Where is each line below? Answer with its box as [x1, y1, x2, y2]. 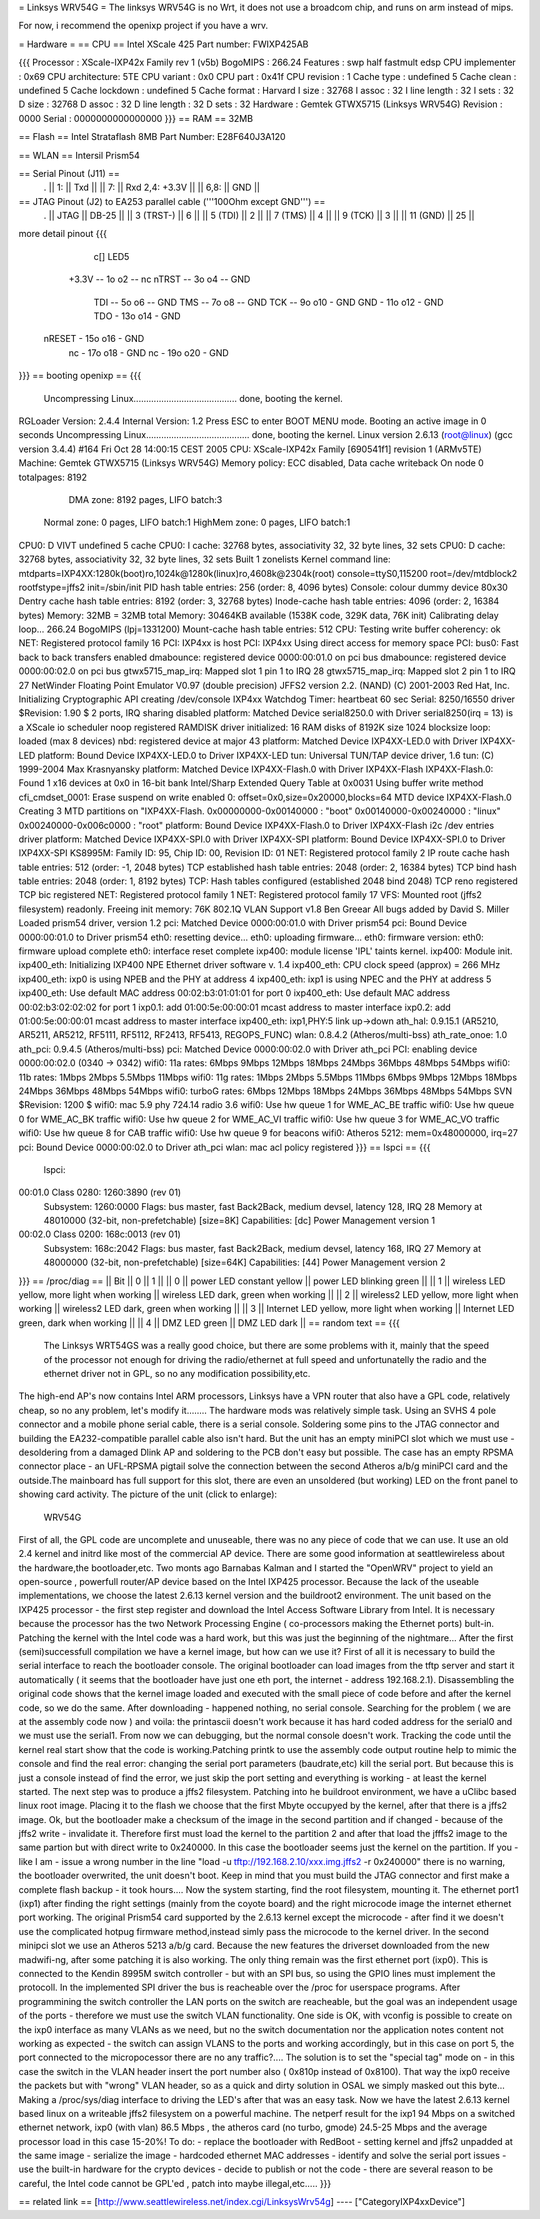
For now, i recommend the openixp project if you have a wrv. [18, 20, 269, 32]
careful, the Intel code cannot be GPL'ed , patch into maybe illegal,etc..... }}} [18, 2177, 332, 2189]
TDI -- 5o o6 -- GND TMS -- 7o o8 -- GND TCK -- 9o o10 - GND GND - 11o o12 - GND [93, 296, 444, 308]
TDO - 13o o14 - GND [93, 310, 181, 322]
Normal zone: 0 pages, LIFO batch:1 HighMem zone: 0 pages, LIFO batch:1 [43, 516, 351, 529]
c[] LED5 [93, 250, 130, 262]
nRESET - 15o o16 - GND [43, 333, 145, 345]
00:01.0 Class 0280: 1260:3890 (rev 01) [18, 1186, 182, 1199]
